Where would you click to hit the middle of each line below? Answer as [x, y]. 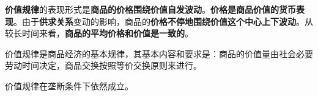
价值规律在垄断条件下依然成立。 [69, 85]
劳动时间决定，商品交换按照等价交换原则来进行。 [103, 65]
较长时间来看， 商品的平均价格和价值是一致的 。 [99, 33]
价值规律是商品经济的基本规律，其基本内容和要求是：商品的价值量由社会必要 [159, 53]
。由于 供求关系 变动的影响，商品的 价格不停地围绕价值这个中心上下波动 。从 [163, 21]
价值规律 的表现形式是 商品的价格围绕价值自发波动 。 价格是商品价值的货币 [150, 9]
